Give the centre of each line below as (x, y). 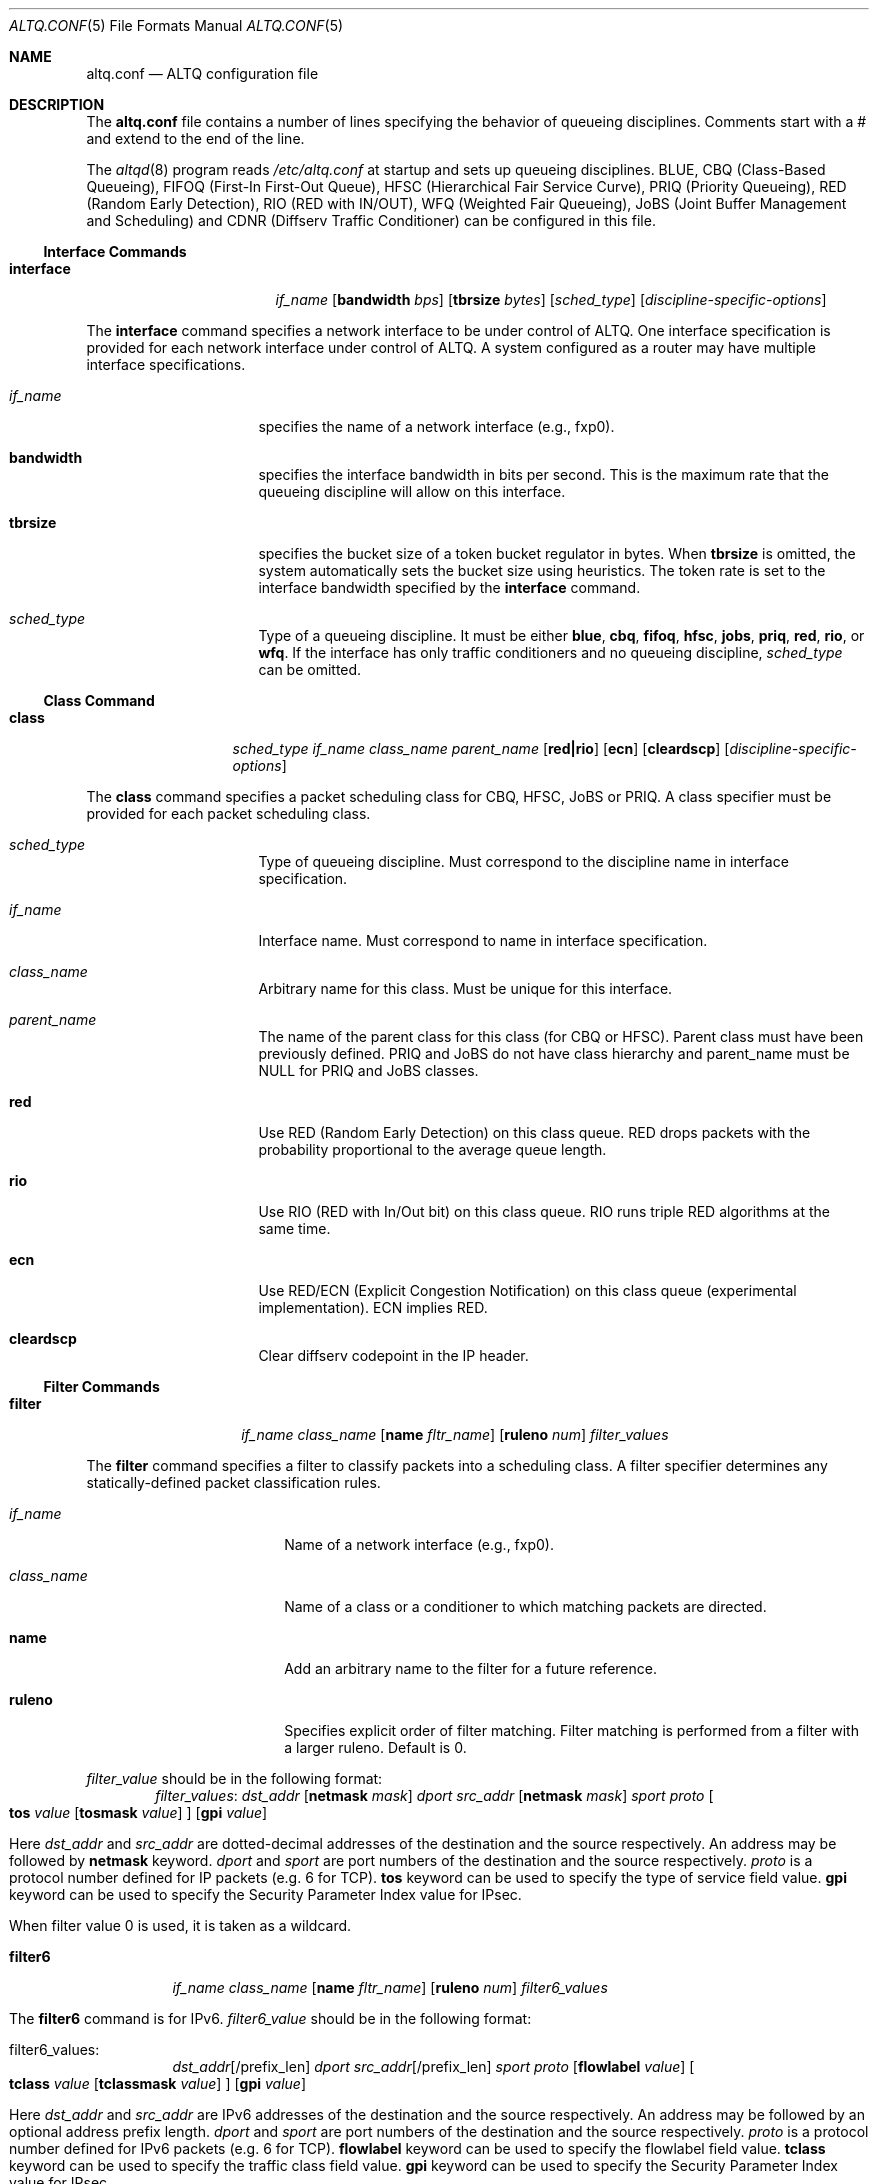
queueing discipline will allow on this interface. (412, 491)
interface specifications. (166, 364)
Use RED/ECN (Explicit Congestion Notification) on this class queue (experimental (527, 1290)
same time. (294, 1228)
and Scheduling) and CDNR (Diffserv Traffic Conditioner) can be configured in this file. (371, 220)
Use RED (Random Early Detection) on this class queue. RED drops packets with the (534, 1132)
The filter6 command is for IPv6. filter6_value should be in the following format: (270, 2018)
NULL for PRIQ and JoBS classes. (368, 1070)
